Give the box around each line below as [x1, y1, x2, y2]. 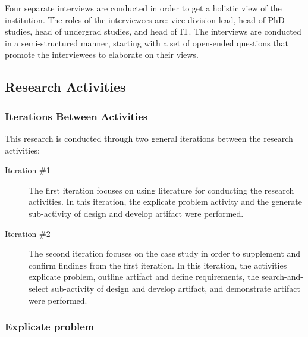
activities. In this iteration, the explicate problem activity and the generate [29, 195, 302, 208]
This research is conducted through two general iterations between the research [5, 132, 293, 144]
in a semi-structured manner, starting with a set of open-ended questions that [5, 36, 289, 49]
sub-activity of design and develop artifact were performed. [29, 207, 244, 219]
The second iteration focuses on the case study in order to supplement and [29, 247, 301, 260]
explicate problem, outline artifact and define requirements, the [29, 270, 259, 283]
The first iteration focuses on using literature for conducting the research [29, 183, 294, 196]
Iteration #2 [5, 227, 51, 239]
